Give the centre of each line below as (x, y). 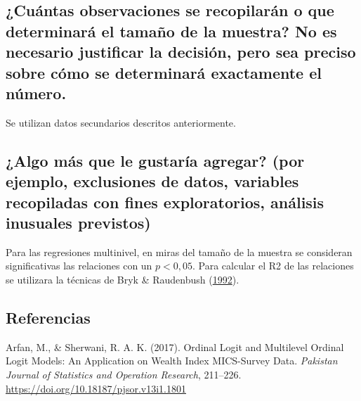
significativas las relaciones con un (79, 266)
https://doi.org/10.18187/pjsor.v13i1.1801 (96, 388)
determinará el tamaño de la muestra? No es (171, 31)
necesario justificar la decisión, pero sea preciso (181, 52)
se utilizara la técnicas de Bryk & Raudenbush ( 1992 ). (123, 279)
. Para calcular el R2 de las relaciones (273, 266)
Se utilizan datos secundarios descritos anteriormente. (121, 122)
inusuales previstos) (78, 222)
